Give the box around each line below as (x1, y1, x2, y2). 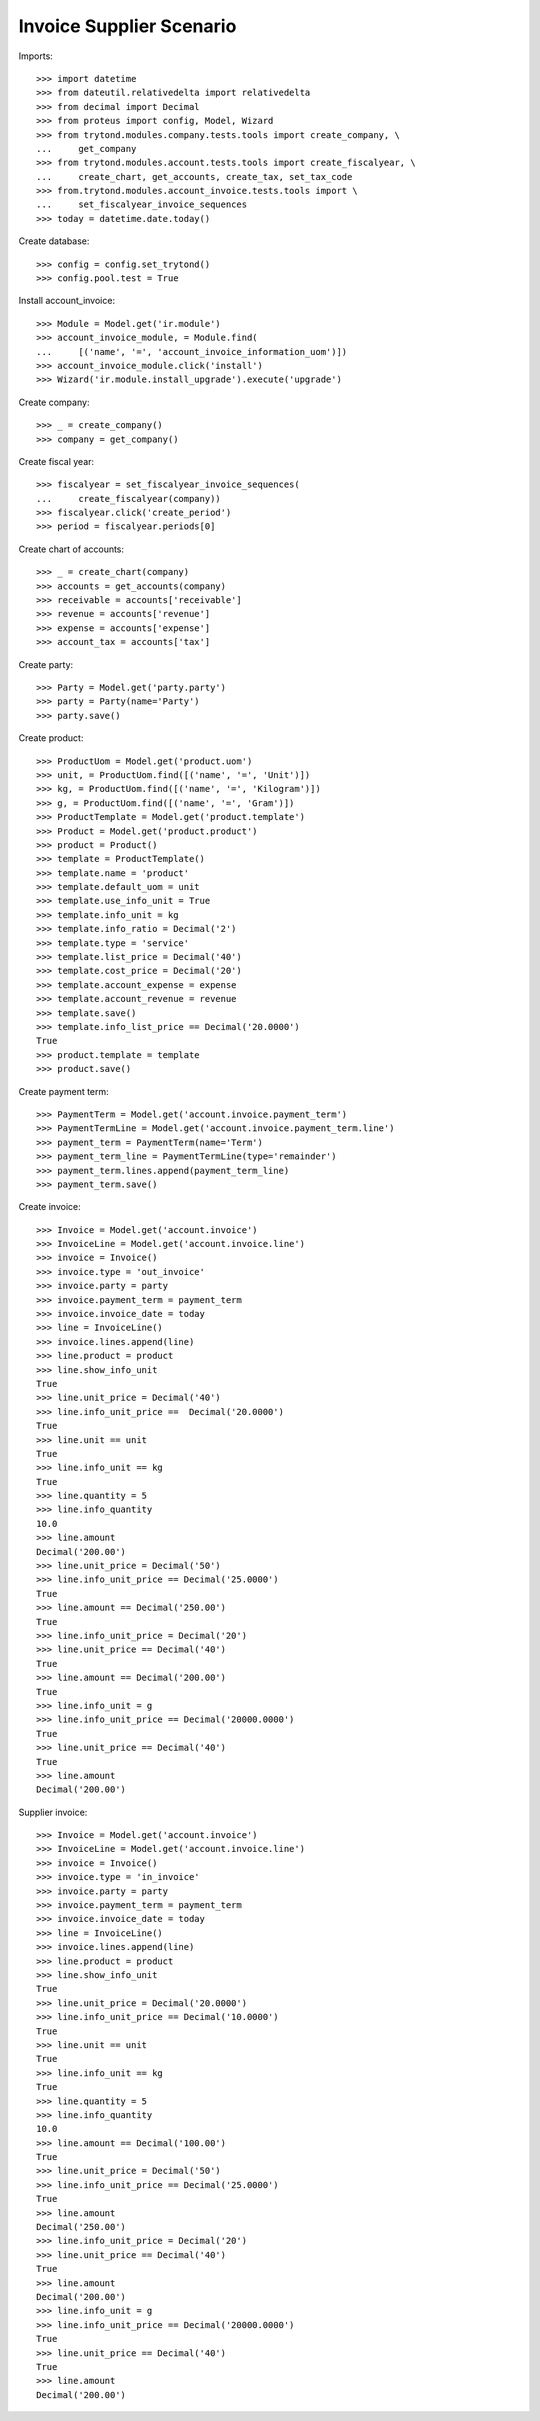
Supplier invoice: (18, 1806, 88, 1818)
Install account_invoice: (18, 295, 115, 307)
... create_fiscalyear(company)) (36, 493, 222, 504)
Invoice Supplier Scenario (18, 15, 237, 37)
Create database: (18, 235, 90, 247)
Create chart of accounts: (18, 543, 125, 555)
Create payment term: (18, 1085, 109, 1097)
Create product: (18, 732, 84, 744)
